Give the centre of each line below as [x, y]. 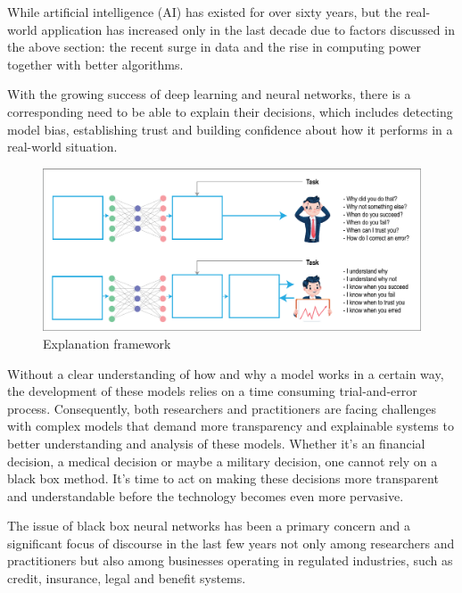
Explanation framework [107, 343]
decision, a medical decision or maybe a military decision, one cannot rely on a [223, 461]
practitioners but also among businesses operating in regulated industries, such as [230, 560]
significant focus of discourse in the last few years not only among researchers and [231, 543]
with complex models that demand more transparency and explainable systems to [231, 426]
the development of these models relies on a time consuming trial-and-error [212, 391]
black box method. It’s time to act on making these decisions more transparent [223, 478]
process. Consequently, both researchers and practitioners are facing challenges [222, 408]
